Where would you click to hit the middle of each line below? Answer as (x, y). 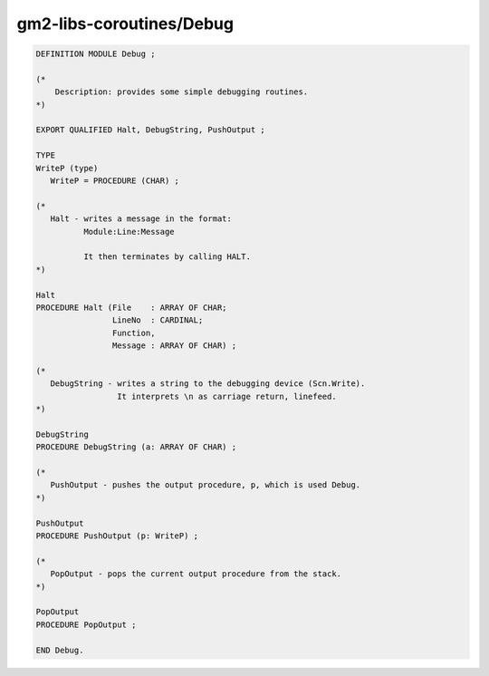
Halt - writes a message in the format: (141, 219)
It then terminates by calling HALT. (167, 257)
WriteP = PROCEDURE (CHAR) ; (115, 181)
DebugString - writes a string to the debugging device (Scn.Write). (208, 384)
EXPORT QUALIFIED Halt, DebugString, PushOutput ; (151, 130)
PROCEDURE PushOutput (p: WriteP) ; (117, 536)
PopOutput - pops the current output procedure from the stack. (196, 574)
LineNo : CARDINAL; (158, 320)
